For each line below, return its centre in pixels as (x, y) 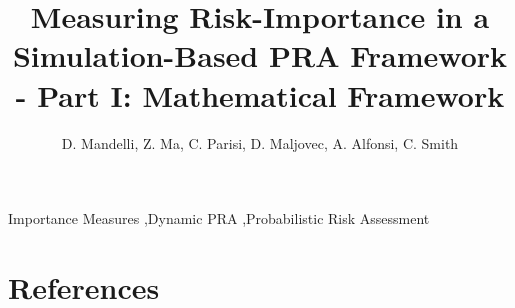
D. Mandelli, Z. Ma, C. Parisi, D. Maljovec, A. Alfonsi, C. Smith (260, 142)
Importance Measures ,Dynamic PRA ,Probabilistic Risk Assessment (219, 218)
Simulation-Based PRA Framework (260, 55)
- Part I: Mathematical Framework (260, 94)
